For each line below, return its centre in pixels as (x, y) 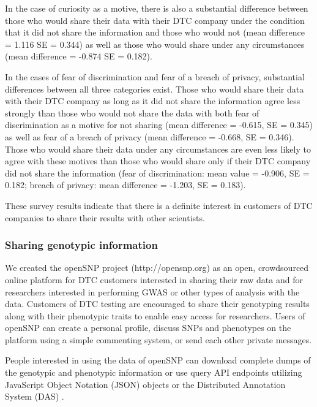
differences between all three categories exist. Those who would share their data (155, 89)
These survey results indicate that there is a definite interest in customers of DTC (159, 205)
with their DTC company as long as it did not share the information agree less (153, 101)
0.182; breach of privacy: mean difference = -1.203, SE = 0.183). (125, 185)
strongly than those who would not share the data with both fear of (132, 112)
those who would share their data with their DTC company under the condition (155, 20)
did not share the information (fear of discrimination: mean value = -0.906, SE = (157, 173)
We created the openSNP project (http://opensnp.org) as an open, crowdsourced (157, 268)
